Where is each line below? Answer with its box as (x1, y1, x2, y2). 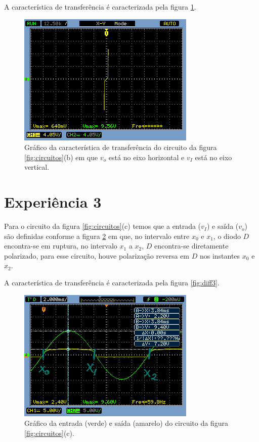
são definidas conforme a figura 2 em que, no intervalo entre (4, 230, 190, 241)
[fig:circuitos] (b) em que (24, 152, 98, 162)
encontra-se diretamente (154, 240, 229, 251)
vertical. (24, 162, 50, 172)
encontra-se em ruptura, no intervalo (4, 240, 117, 251)
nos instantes (199, 250, 240, 261)
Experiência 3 (4, 191, 102, 212)
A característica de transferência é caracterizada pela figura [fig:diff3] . (4, 277, 220, 288)
